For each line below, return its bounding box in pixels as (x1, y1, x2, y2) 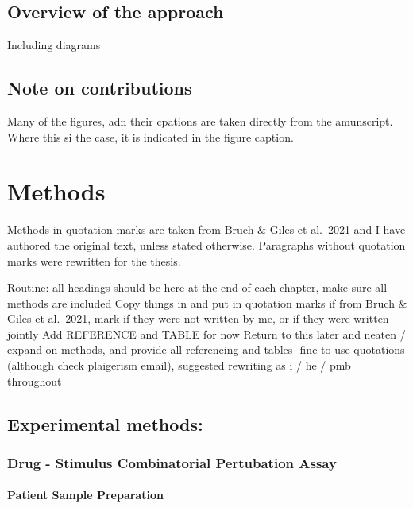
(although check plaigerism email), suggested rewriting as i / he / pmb (7, 357, 351, 374)
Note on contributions (7, 76, 192, 100)
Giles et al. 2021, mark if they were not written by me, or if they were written (7, 310, 389, 327)
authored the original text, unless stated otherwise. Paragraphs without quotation (7, 236, 406, 253)
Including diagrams (7, 37, 101, 53)
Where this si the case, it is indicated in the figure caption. (7, 128, 294, 145)
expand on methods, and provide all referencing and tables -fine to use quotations (7, 341, 405, 358)
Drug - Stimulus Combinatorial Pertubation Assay (7, 452, 337, 472)
